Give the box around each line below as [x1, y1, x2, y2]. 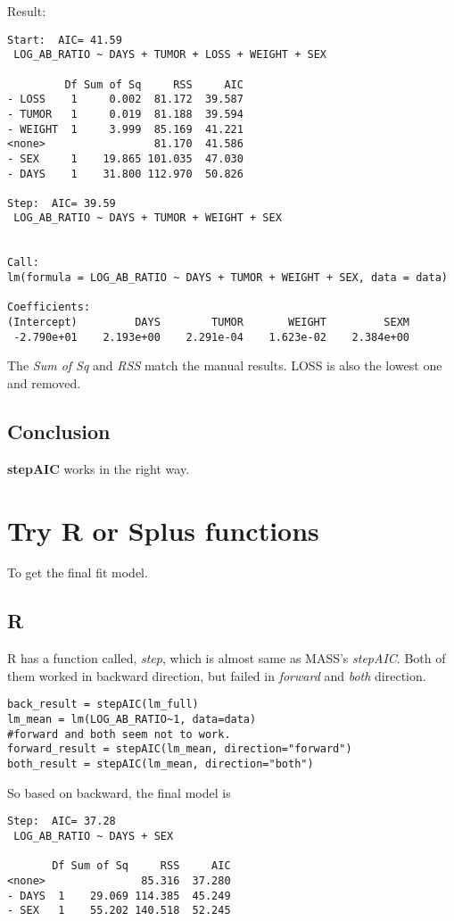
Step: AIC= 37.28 [7, 815, 116, 828]
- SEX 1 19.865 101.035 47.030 [7, 152, 244, 165]
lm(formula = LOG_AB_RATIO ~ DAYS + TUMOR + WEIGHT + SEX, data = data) [7, 271, 448, 285]
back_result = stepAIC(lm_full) [7, 698, 199, 711]
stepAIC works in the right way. [7, 459, 190, 477]
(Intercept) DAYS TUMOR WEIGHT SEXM [7, 316, 410, 329]
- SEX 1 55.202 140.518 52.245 [7, 904, 231, 917]
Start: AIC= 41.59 [7, 33, 122, 46]
